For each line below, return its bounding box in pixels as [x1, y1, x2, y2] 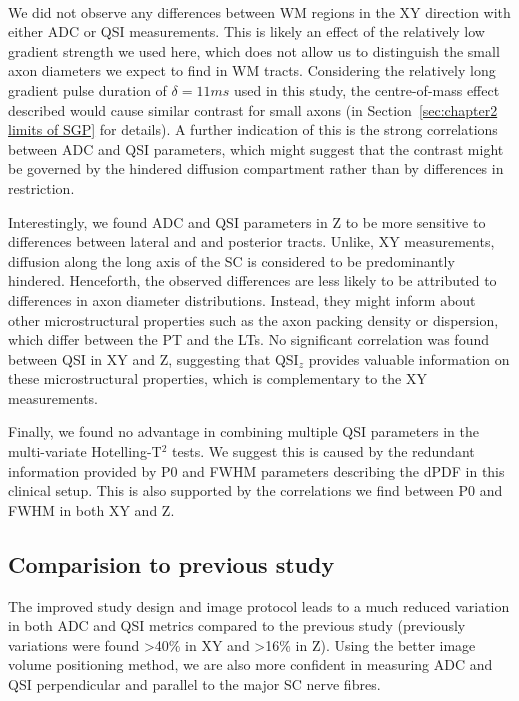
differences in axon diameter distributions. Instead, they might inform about [8, 289, 476, 310]
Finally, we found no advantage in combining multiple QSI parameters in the [8, 421, 479, 442]
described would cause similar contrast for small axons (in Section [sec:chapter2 [8, 99, 498, 120]
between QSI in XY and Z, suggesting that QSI [8, 348, 299, 369]
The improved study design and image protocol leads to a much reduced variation [8, 595, 510, 616]
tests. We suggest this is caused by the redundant [172, 441, 475, 462]
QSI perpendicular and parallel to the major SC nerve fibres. [8, 674, 381, 695]
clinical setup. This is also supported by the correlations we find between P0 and [8, 480, 503, 501]
